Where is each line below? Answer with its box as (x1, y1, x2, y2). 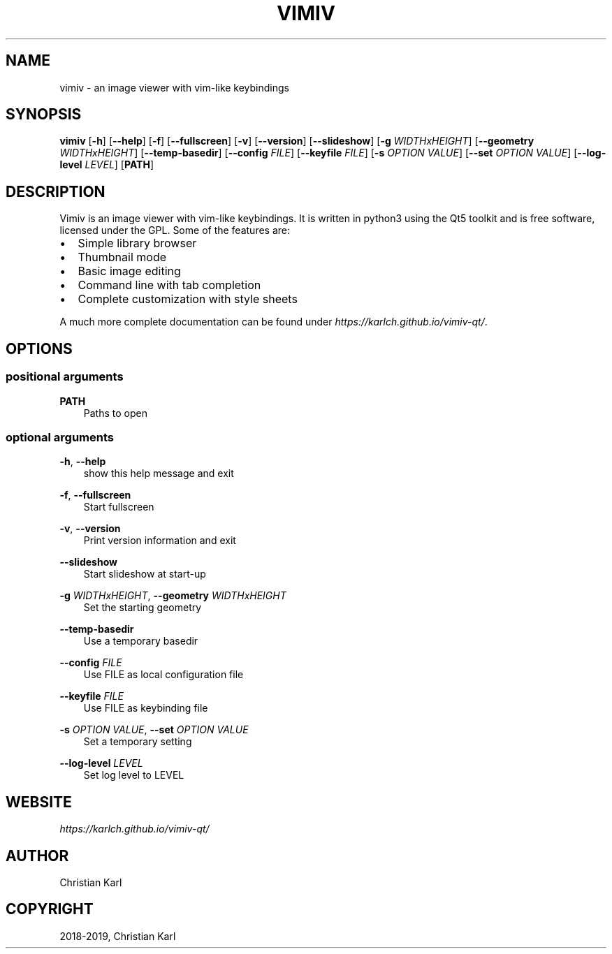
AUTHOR (6, 846, 69, 865)
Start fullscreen (83, 501, 154, 513)
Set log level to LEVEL (83, 769, 184, 781)
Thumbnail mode (78, 250, 166, 265)
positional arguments (6, 369, 124, 384)
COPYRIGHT (6, 900, 94, 918)
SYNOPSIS (6, 105, 82, 124)
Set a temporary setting (83, 735, 192, 748)
